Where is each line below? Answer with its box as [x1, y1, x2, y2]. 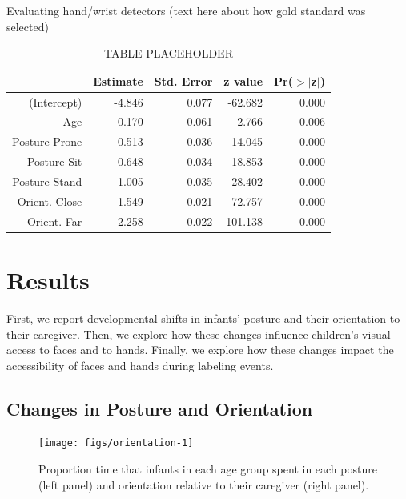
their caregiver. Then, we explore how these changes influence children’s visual [6, 325, 391, 342]
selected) [6, 18, 49, 34]
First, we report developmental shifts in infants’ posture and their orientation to [6, 309, 400, 326]
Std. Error [154, 72, 213, 89]
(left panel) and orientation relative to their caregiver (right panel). [38, 476, 369, 493]
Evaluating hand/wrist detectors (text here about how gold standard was [6, 2, 366, 18]
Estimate [93, 72, 143, 89]
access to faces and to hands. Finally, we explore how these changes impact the [6, 341, 394, 358]
